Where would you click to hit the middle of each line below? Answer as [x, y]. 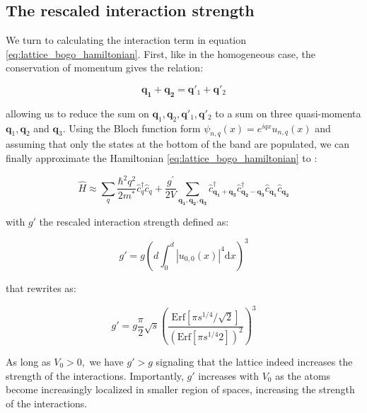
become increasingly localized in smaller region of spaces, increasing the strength [180, 389]
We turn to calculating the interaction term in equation [126, 40]
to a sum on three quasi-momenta [288, 113]
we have [106, 361]
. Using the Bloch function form [132, 128]
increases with [229, 375]
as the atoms [303, 375]
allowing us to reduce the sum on [77, 113]
